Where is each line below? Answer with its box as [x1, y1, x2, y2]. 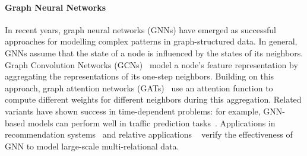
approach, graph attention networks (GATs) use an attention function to [5, 81, 273, 94]
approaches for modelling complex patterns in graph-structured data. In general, [5, 35, 297, 47]
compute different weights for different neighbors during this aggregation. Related [5, 93, 302, 106]
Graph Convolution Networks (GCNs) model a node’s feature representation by [5, 58, 298, 71]
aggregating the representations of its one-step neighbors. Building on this [5, 70, 274, 82]
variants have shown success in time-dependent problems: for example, [5, 104, 261, 117]
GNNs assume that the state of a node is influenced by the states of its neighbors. [5, 46, 303, 59]
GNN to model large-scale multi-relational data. [5, 139, 179, 152]
